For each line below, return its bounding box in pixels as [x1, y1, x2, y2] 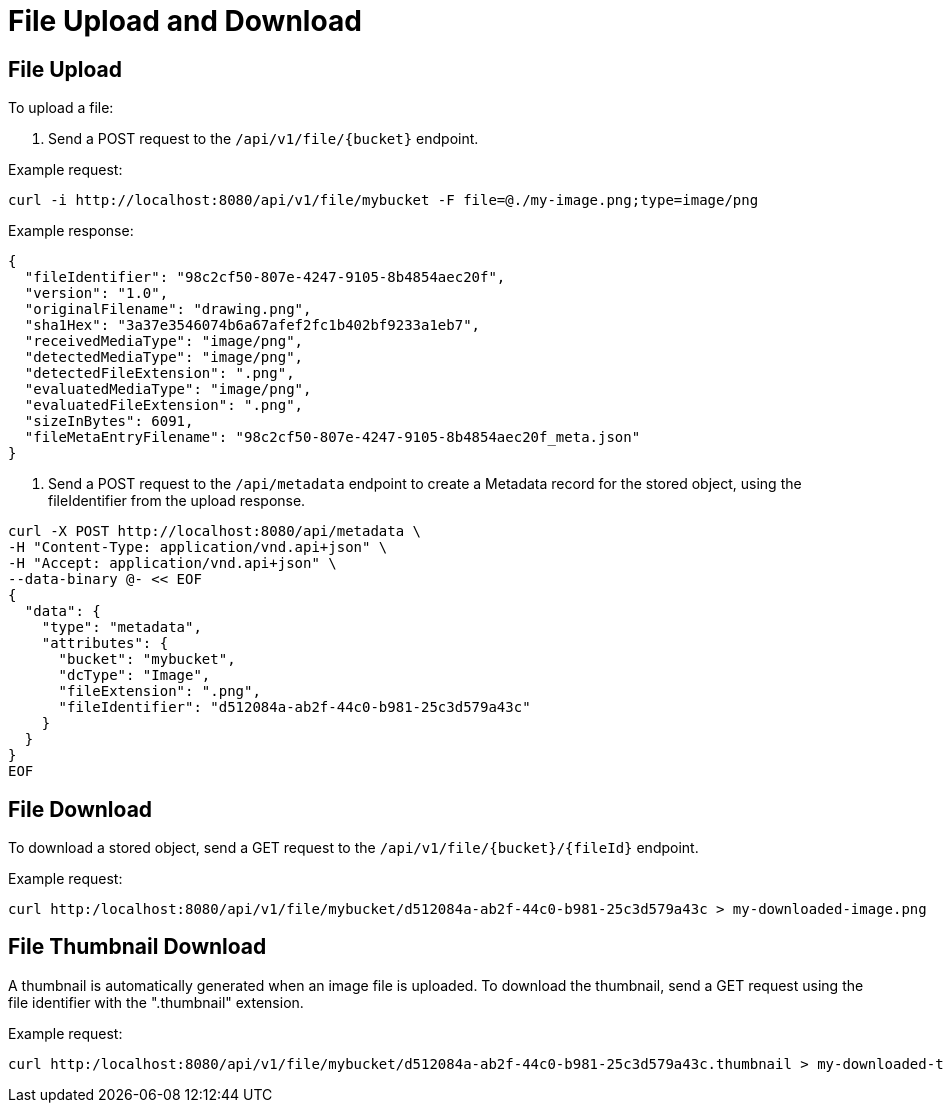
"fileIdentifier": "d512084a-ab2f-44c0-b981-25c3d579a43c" [58, 699, 531, 716]
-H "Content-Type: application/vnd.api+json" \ [8, 539, 388, 556]
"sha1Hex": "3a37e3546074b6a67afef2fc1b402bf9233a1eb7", [24, 317, 481, 334]
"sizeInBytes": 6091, [24, 413, 194, 430]
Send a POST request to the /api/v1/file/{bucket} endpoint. [48, 130, 479, 148]
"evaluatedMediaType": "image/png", [24, 381, 312, 398]
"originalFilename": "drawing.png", [24, 301, 312, 318]
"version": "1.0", [24, 285, 169, 302]
